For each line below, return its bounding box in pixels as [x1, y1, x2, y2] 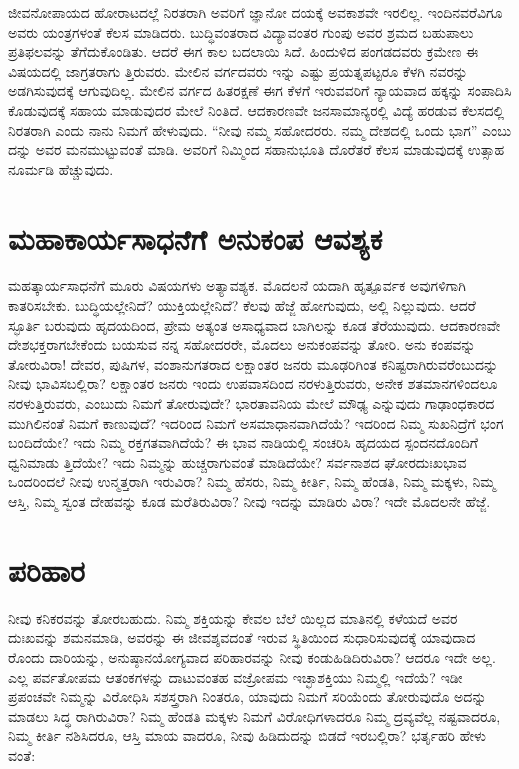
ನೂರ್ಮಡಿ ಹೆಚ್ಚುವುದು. [8, 158, 114, 179]
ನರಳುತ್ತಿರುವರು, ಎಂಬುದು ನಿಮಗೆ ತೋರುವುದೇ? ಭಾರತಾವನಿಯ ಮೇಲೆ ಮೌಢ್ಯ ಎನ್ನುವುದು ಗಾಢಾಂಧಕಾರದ [8, 393, 495, 414]
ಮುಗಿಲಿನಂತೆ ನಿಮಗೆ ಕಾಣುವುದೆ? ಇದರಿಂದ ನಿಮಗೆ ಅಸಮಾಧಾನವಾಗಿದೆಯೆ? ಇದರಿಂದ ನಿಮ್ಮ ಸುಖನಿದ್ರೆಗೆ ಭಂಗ [8, 412, 504, 433]
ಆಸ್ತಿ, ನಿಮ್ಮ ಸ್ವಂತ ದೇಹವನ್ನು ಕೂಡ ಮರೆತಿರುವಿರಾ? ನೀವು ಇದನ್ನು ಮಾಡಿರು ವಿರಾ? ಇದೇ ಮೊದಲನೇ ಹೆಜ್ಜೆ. [8, 491, 491, 511]
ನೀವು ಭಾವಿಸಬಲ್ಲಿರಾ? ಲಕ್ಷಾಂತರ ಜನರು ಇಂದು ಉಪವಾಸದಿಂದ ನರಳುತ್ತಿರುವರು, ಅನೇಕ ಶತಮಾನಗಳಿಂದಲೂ [8, 373, 498, 394]
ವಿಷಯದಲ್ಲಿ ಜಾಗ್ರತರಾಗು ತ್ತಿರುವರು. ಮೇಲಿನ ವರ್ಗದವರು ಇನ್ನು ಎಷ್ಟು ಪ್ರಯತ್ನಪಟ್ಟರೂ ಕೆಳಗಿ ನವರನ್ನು [8, 60, 468, 81]
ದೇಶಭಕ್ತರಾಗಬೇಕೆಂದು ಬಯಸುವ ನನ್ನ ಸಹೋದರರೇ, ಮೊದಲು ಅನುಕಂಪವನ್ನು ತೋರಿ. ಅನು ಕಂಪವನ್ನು [8, 334, 476, 355]
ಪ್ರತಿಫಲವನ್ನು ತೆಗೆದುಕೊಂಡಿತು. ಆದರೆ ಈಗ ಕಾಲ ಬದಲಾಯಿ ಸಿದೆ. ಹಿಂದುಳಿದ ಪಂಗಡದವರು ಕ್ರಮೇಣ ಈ [8, 41, 479, 62]
